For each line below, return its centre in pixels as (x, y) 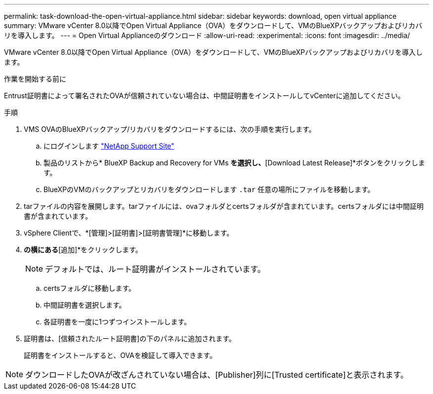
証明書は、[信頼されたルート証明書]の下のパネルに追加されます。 (130, 338)
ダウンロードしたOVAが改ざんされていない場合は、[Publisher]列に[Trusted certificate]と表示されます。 (217, 375)
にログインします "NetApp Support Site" (109, 146)
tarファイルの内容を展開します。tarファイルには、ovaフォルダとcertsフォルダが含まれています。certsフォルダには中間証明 (224, 206)
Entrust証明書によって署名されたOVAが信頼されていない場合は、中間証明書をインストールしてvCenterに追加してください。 (204, 96)
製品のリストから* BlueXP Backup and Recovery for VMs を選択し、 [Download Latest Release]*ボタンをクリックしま (235, 163)
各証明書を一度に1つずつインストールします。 (117, 322)
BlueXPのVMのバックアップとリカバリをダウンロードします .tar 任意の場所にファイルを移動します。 (209, 189)
